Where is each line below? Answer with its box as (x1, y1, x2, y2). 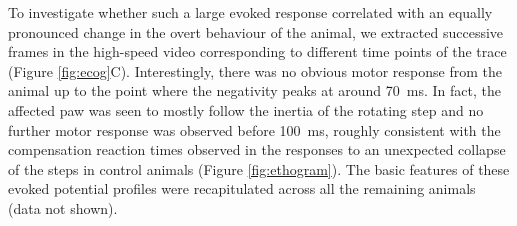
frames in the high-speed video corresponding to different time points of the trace (8, 41, 507, 62)
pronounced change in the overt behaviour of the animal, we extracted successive (8, 21, 504, 42)
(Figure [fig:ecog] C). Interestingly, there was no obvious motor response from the (8, 60, 502, 81)
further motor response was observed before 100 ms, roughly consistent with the (8, 119, 501, 140)
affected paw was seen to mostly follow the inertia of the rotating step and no (8, 99, 484, 120)
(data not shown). (8, 197, 118, 218)
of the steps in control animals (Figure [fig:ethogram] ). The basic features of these (8, 158, 510, 179)
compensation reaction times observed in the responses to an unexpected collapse (8, 139, 506, 160)
